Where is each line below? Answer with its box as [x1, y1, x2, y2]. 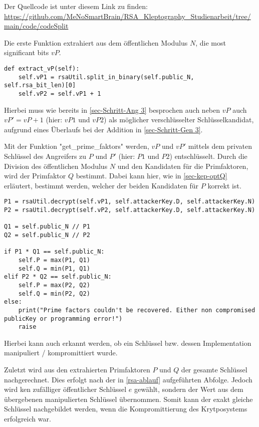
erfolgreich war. [4, 413, 51, 423]
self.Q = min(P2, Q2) [18, 290, 90, 297]
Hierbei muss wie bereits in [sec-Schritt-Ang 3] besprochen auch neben [4, 104, 220, 115]
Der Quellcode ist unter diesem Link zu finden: [4, 1, 148, 11]
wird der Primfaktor [4, 170, 66, 181]
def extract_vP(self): [4, 65, 80, 72]
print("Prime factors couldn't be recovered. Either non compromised [18, 306, 255, 314]
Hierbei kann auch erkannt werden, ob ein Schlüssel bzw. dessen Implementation [4, 337, 251, 348]
